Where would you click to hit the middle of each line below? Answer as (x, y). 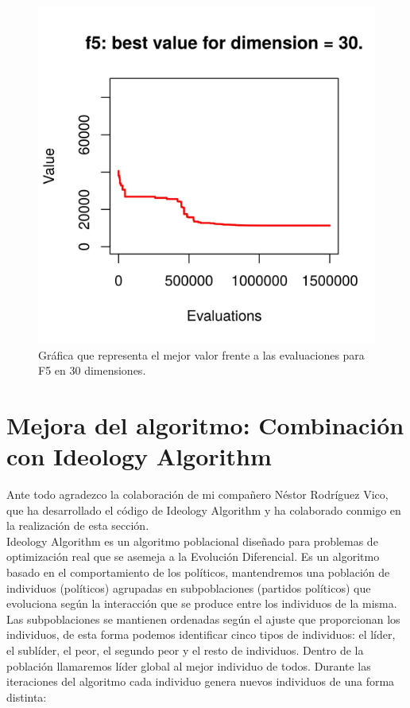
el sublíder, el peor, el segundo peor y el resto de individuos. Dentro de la (185, 650)
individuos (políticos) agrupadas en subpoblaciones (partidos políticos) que (189, 587)
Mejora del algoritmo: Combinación (205, 424)
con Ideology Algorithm (139, 456)
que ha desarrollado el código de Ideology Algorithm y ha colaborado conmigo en (204, 510)
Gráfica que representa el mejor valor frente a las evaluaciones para (201, 354)
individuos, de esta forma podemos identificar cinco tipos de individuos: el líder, (201, 634)
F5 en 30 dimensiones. (92, 370)
